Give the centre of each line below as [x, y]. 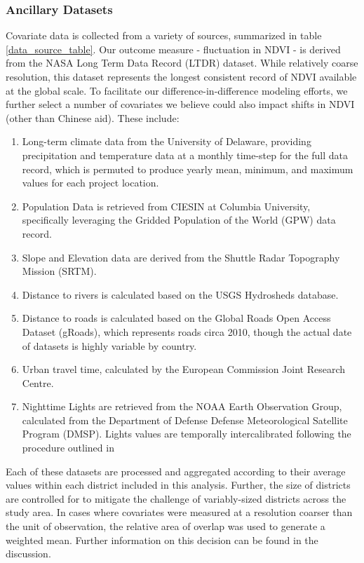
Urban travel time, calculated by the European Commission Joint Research [184, 369]
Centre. [38, 382]
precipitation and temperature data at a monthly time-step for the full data [185, 155]
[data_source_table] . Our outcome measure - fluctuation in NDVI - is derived [173, 49]
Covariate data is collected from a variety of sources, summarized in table [164, 35]
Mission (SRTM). [59, 271]
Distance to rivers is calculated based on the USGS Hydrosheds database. [180, 294]
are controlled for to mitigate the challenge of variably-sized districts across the [176, 498]
